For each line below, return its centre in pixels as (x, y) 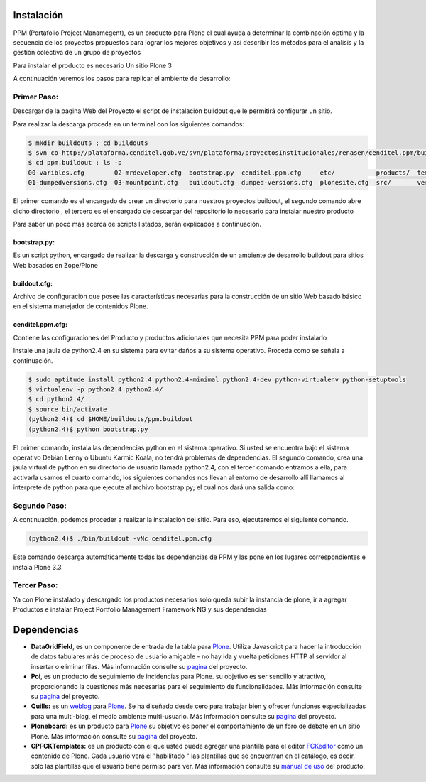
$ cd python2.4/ (56, 399)
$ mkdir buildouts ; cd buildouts (88, 143)
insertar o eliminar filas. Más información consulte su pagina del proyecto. (139, 666)
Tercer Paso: (35, 585)
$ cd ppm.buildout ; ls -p (75, 163)
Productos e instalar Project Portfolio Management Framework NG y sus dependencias (140, 609)
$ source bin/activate (67, 409)
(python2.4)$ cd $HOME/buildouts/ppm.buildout (110, 419)
